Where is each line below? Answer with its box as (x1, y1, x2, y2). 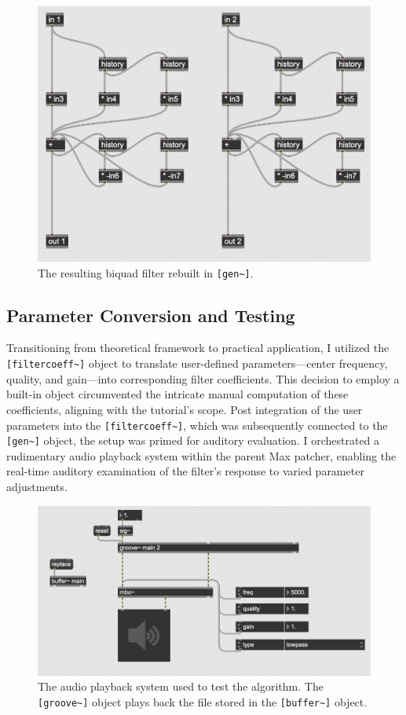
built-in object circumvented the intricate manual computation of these (6, 386, 349, 402)
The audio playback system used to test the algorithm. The (38, 678, 324, 695)
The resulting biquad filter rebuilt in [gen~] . (38, 264, 254, 280)
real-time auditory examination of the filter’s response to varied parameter (6, 463, 364, 479)
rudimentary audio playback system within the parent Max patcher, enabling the (6, 447, 397, 464)
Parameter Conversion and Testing (6, 302, 295, 327)
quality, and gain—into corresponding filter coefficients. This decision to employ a (6, 370, 400, 387)
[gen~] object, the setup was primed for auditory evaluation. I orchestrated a (6, 432, 380, 449)
